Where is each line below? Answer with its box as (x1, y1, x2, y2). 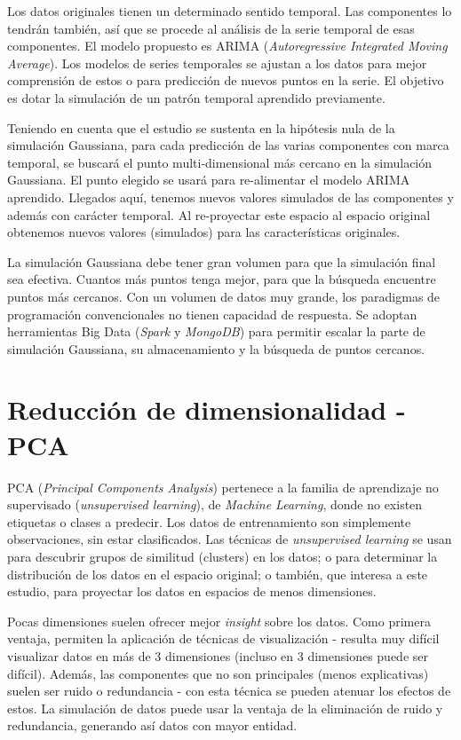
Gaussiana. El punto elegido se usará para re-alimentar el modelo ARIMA (7, 170, 410, 189)
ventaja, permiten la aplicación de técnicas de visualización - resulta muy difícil (7, 629, 440, 648)
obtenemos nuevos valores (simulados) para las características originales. (7, 223, 401, 241)
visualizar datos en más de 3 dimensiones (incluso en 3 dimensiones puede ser (7, 646, 428, 665)
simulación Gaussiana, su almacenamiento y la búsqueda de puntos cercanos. (7, 339, 425, 358)
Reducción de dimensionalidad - (7, 391, 406, 428)
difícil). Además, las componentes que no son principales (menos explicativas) (7, 664, 429, 682)
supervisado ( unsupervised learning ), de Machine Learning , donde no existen (7, 495, 423, 514)
